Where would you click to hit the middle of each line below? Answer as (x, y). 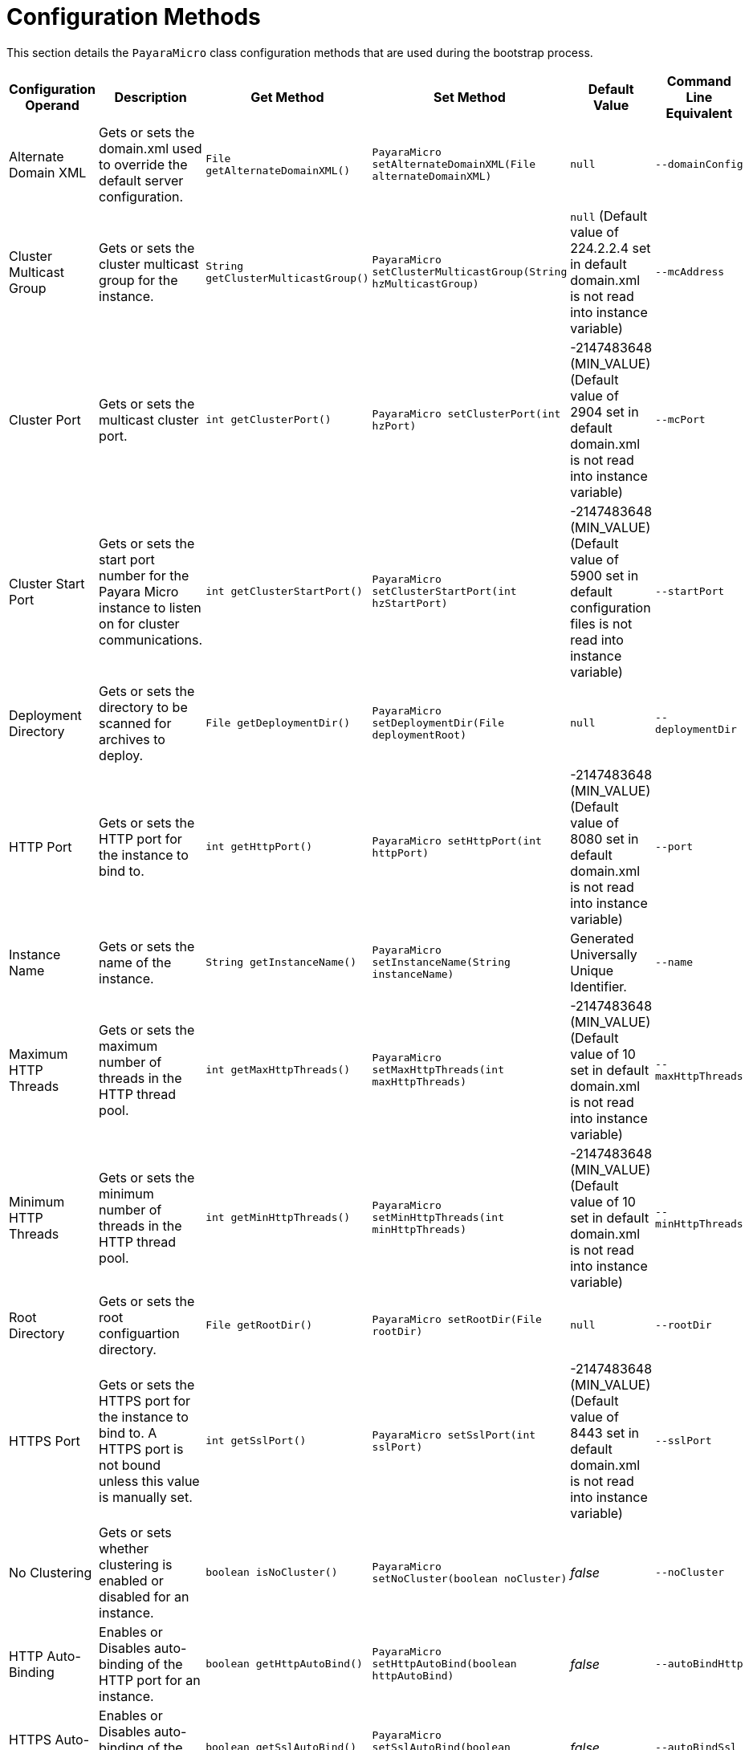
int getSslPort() (256, 1441)
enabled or (131, 1580)
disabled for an (144, 1596)
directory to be (143, 707)
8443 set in (605, 1433)
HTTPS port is (141, 1449)
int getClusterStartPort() (284, 592)
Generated (602, 938)
